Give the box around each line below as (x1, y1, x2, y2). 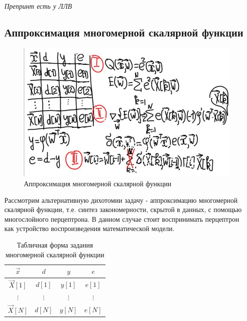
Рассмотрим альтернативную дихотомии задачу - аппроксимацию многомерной (4, 195, 238, 205)
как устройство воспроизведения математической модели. (4, 223, 175, 233)
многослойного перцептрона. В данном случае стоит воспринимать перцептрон (4, 214, 239, 224)
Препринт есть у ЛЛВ (4, 1, 72, 11)
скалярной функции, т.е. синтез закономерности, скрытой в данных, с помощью (4, 204, 242, 214)
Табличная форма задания (17, 239, 93, 250)
